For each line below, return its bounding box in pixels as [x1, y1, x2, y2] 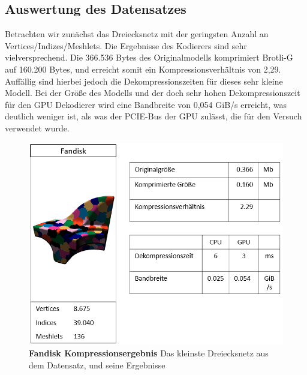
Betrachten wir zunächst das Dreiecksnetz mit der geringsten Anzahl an [5, 28, 269, 40]
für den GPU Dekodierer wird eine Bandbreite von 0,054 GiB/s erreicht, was [5, 98, 287, 110]
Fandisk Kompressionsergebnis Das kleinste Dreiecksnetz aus [29, 347, 269, 359]
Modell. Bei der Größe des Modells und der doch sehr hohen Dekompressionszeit [5, 86, 300, 99]
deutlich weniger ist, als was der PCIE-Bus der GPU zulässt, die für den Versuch [5, 110, 302, 122]
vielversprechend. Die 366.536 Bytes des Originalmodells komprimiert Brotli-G [5, 51, 293, 64]
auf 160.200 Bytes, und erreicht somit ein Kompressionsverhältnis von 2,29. [5, 62, 281, 75]
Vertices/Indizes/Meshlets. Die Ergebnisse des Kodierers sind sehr [5, 39, 247, 52]
